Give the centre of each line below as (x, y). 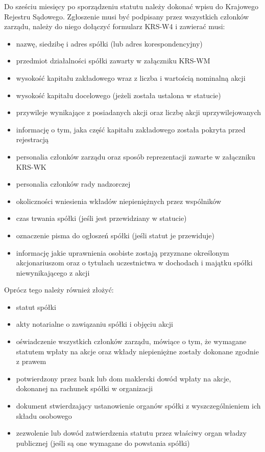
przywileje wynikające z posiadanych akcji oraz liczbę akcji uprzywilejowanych (139, 112)
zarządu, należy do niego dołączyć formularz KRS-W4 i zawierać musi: (115, 26)
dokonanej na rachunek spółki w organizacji (85, 388)
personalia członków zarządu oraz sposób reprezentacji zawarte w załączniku (136, 156)
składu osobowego (44, 415)
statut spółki (36, 307)
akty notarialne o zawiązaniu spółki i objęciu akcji (94, 324)
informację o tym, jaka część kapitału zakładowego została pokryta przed (131, 129)
